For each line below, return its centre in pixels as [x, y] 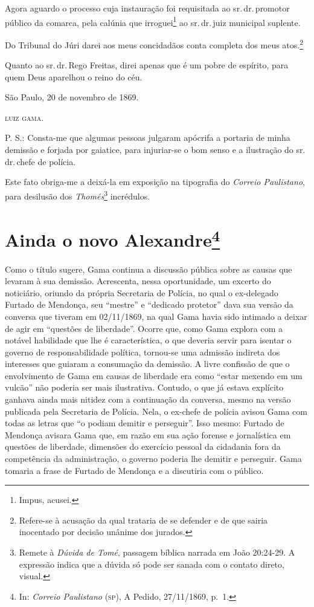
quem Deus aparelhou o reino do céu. [74, 76]
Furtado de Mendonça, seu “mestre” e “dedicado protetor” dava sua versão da [149, 304]
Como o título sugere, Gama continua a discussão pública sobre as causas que [149, 269]
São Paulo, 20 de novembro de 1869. [72, 97]
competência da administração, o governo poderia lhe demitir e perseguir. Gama [153, 459]
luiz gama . [24, 117]
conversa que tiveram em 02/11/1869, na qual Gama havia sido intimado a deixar [156, 316]
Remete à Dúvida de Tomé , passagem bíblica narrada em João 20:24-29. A [157, 552]
